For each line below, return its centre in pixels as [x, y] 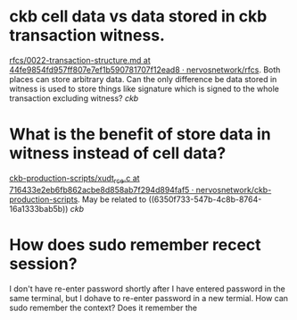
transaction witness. [87, 35]
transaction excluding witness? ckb [74, 98]
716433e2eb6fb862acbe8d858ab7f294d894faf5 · [102, 189]
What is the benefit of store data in [140, 135]
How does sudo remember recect [135, 244]
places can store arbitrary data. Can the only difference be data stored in [143, 79]
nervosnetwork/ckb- [234, 189]
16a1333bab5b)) [39, 208]
